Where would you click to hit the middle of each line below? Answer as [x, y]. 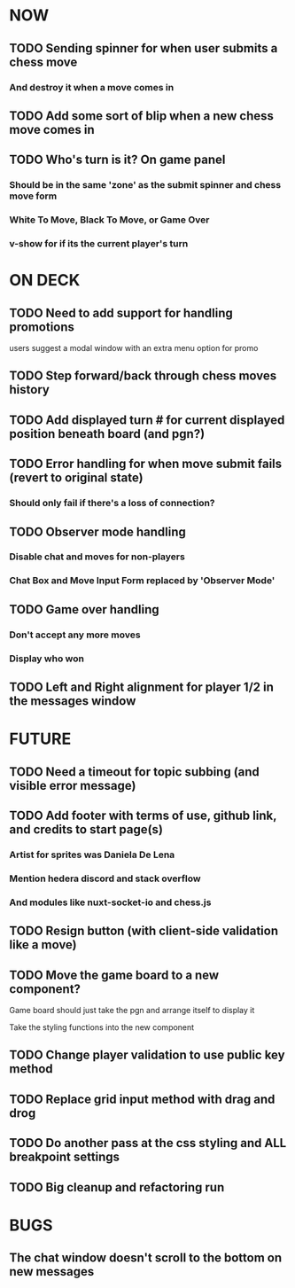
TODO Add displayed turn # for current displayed [147, 420]
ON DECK [45, 281]
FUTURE [40, 739]
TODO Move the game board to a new [114, 975]
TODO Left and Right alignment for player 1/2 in [142, 687]
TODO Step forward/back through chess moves [143, 376]
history [30, 390]
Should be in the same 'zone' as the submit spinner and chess [145, 185]
